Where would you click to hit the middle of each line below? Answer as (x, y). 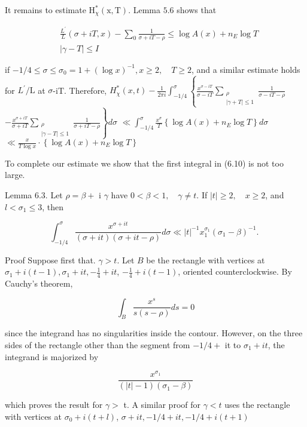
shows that (197, 10)
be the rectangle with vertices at (206, 259)
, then (53, 206)
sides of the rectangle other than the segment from (98, 344)
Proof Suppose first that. (50, 259)
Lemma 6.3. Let (34, 195)
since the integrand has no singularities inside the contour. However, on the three (154, 333)
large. (15, 175)
